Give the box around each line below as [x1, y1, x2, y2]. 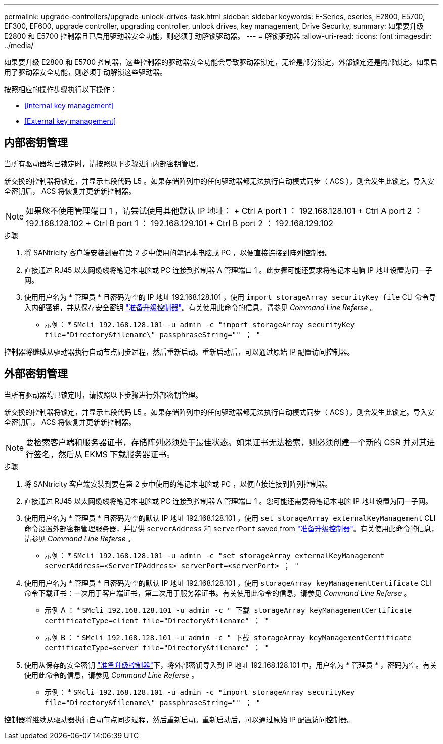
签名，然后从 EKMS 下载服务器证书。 [34, 449, 175, 459]
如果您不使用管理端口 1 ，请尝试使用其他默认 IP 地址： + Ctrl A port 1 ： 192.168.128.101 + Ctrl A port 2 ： [26, 205, 422, 216]
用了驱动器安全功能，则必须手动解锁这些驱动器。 [4, 68, 167, 76]
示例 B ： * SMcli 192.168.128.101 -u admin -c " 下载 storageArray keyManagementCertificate [45, 633, 412, 642]
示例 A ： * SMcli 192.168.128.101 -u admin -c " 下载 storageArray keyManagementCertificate [45, 605, 412, 615]
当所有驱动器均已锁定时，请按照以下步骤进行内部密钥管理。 [4, 159, 202, 168]
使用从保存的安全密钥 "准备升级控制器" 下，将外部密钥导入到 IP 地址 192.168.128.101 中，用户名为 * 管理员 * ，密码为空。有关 [24, 660, 437, 669]
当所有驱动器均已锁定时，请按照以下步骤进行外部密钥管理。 [4, 390, 202, 399]
